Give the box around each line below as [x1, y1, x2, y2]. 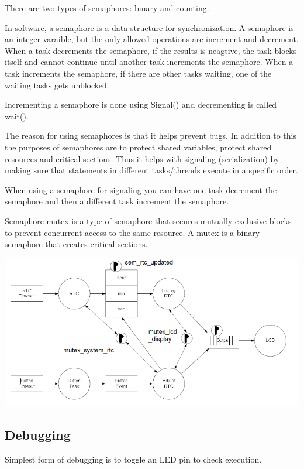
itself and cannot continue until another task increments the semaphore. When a [5, 56, 293, 68]
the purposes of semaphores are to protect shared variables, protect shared [5, 141, 272, 153]
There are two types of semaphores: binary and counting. [5, 2, 209, 13]
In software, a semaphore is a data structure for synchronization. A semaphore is [5, 21, 294, 33]
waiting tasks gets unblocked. [5, 78, 109, 91]
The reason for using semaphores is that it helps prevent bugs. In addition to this [5, 129, 296, 142]
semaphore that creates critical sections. [5, 238, 148, 250]
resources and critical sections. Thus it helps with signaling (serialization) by [5, 152, 279, 165]
